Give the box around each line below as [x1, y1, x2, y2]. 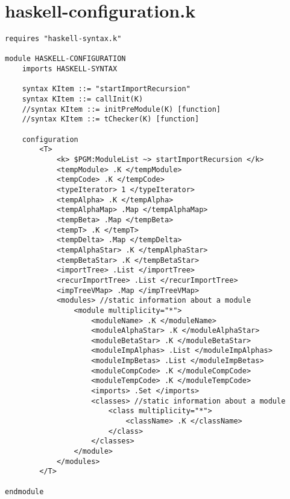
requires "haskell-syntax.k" [5, 34, 122, 43]
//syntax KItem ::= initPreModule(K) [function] [22, 105, 221, 114]
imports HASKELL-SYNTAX [22, 65, 118, 74]
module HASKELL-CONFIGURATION [5, 54, 126, 63]
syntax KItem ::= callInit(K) [22, 95, 143, 104]
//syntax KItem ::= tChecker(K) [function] [22, 115, 200, 124]
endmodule [5, 487, 44, 496]
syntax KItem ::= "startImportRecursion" [22, 85, 191, 94]
